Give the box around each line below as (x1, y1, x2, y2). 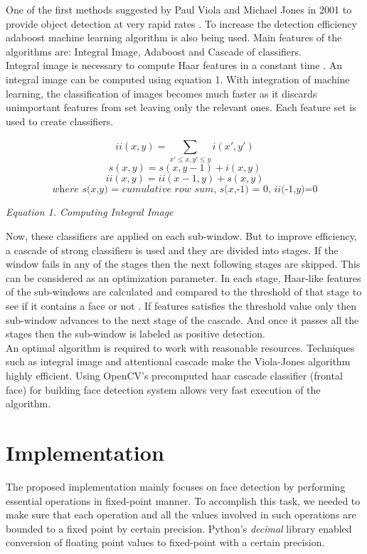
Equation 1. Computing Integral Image (6, 204, 174, 219)
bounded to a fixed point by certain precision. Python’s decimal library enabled (6, 521, 352, 535)
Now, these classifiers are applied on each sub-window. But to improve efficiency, (6, 229, 357, 244)
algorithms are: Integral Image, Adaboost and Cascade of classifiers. (6, 43, 302, 58)
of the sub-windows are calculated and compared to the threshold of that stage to (6, 284, 362, 299)
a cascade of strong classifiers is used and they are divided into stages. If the (6, 242, 339, 257)
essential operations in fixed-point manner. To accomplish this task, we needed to (6, 493, 361, 508)
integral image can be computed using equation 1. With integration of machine (6, 71, 350, 86)
